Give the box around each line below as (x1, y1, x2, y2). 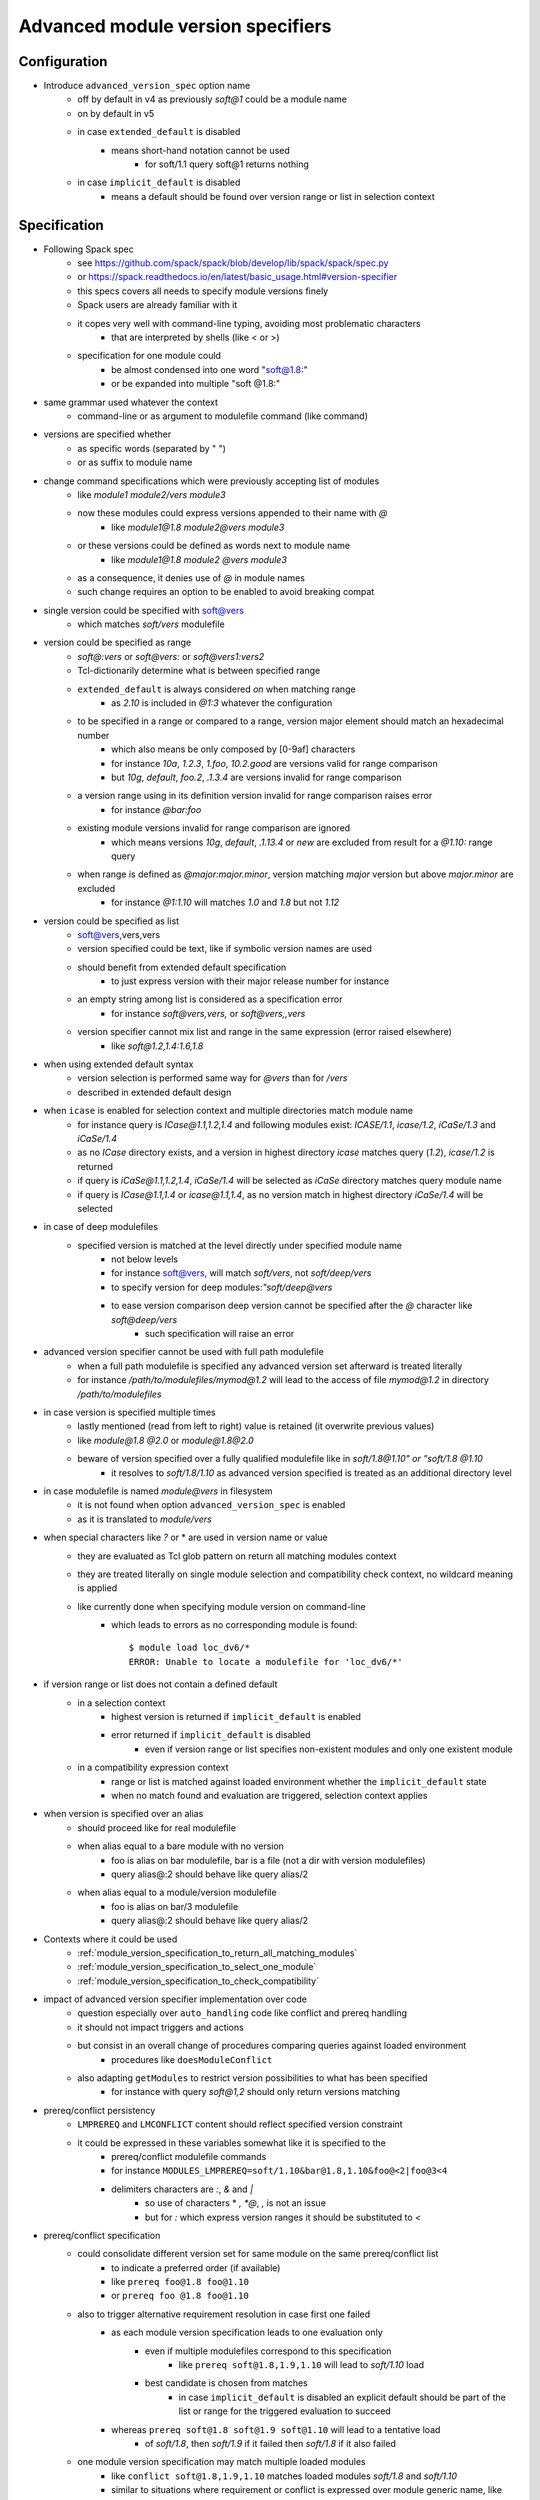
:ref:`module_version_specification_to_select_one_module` (77, 1961, 317, 1973)
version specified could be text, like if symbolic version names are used (77, 943, 372, 955)
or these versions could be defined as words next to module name (77, 540, 351, 552)
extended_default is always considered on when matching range (77, 683, 356, 695)
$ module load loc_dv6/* (128, 1642, 250, 1654)
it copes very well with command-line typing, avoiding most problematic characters (77, 317, 421, 329)
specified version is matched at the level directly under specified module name (77, 1239, 402, 1251)
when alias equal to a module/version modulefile (77, 1886, 277, 1899)
